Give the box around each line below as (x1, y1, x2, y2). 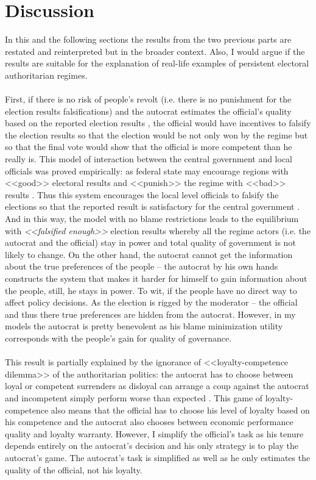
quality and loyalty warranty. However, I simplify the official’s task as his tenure (5, 427, 304, 440)
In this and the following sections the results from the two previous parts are (5, 33, 292, 46)
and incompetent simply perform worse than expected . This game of (5, 391, 263, 404)
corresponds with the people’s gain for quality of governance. (5, 331, 232, 344)
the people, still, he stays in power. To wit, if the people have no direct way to (5, 284, 297, 296)
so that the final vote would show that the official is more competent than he (5, 140, 292, 153)
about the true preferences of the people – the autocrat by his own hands (5, 260, 278, 273)
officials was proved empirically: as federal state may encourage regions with (5, 164, 289, 177)
